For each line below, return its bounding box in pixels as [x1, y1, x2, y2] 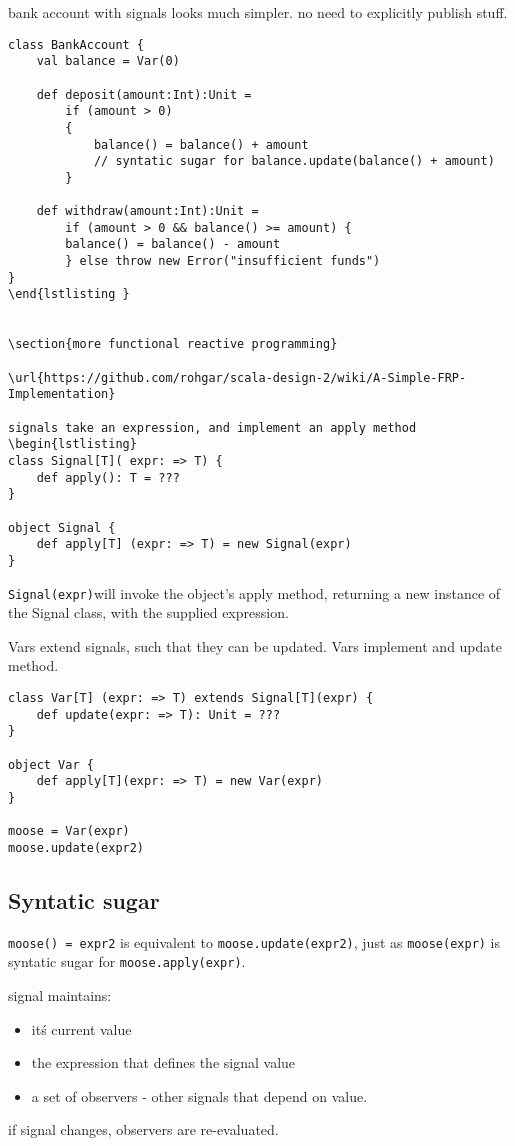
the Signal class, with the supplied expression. [8, 602, 289, 623]
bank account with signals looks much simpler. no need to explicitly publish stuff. [8, 2, 508, 22]
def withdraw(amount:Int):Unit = [36, 204, 259, 219]
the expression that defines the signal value [31, 1052, 296, 1073]
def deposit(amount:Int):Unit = [36, 87, 252, 102]
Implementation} [8, 387, 116, 402]
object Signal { [8, 520, 116, 535]
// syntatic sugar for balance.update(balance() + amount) [93, 154, 495, 169]
